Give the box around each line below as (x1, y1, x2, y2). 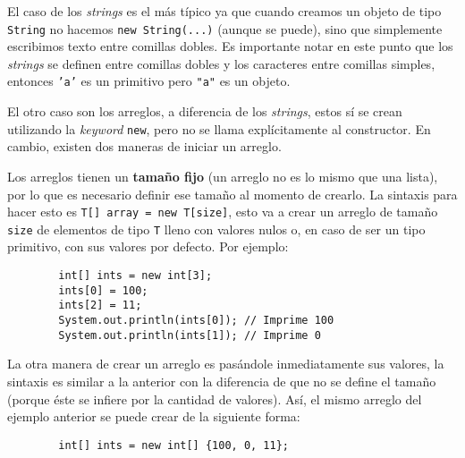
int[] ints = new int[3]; (58, 269, 213, 283)
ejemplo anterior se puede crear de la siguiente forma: (7, 407, 300, 426)
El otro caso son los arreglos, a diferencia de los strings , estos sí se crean (7, 102, 402, 121)
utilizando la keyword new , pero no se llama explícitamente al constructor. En (7, 119, 431, 138)
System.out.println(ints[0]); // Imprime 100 (58, 314, 334, 327)
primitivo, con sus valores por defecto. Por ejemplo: (7, 237, 289, 256)
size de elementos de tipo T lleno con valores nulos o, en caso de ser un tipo (7, 219, 426, 238)
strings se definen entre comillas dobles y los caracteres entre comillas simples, (7, 54, 435, 72)
